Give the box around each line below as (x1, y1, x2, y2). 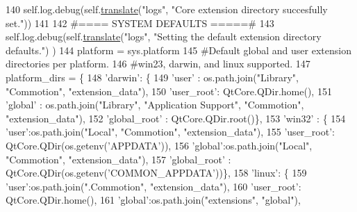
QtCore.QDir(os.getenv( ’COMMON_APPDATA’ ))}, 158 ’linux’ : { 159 (6, 165, 307, 180)
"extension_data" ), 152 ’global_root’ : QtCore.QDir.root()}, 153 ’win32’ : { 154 (6, 111, 346, 125)
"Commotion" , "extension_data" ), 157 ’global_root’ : (6, 152, 231, 166)
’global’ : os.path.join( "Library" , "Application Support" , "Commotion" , (6, 97, 304, 112)
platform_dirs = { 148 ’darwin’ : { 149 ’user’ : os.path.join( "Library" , (6, 70, 299, 84)
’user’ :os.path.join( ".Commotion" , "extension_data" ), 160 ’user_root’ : (6, 179, 301, 193)
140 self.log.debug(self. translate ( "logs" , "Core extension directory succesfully (6, 2, 328, 16)
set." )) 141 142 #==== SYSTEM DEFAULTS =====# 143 (6, 15, 274, 30)
